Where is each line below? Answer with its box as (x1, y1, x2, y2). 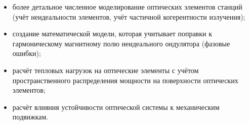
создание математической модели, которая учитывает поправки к (12, 28, 212, 39)
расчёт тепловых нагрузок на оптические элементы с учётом (12, 65, 199, 75)
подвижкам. (12, 111, 49, 122)
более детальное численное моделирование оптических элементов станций (12, 2, 242, 12)
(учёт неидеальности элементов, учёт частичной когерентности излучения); (12, 11, 245, 22)
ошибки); (12, 48, 41, 58)
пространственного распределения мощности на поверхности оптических (12, 75, 238, 85)
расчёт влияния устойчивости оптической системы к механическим (12, 101, 220, 112)
